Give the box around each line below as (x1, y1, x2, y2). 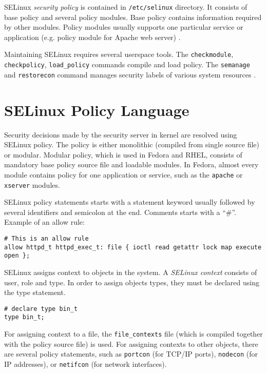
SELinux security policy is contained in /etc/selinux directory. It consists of (4, 2, 247, 12)
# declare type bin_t (4, 305, 78, 312)
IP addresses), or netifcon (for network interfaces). (4, 358, 167, 369)
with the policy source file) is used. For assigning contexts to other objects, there (4, 338, 258, 349)
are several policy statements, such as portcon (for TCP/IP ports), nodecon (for (4, 348, 258, 359)
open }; (4, 252, 30, 260)
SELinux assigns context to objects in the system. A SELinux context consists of (4, 266, 257, 277)
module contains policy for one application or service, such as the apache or (4, 169, 243, 180)
